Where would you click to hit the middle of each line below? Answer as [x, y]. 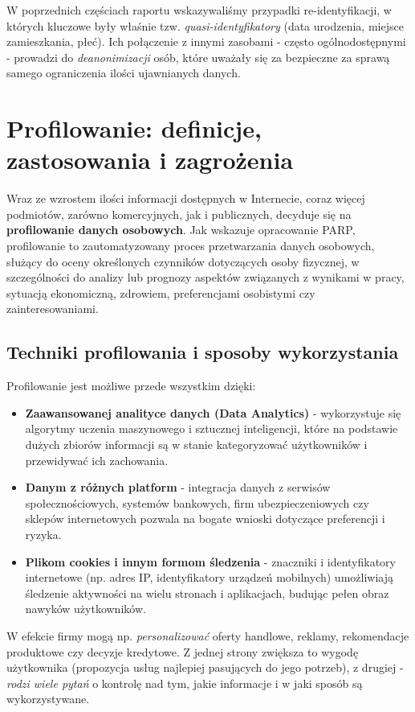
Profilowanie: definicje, [134, 128]
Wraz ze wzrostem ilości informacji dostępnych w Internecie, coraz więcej [186, 198]
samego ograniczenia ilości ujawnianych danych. [124, 73]
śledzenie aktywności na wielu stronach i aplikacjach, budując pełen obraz [207, 593]
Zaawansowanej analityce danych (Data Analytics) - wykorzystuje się [213, 412]
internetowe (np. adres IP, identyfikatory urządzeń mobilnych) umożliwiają [209, 577]
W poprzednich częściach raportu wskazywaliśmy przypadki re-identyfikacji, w [199, 10]
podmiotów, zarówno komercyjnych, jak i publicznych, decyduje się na [179, 214]
